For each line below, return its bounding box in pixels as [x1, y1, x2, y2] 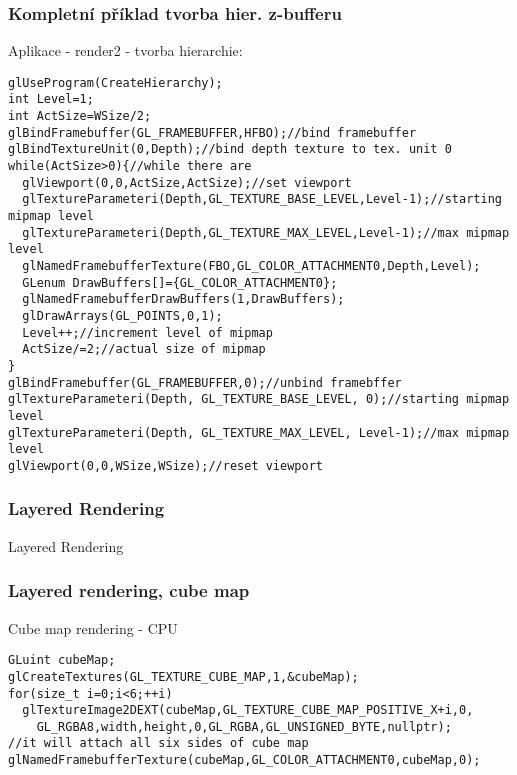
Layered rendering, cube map [8, 578, 250, 603]
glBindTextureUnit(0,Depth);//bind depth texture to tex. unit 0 [8, 142, 452, 157]
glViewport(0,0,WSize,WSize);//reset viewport [8, 458, 323, 473]
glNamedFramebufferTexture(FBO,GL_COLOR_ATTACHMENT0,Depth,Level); [22, 259, 481, 274]
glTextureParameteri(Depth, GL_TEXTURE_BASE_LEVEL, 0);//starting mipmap [8, 392, 510, 407]
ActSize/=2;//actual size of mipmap [22, 342, 266, 357]
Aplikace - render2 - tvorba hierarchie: [8, 40, 243, 61]
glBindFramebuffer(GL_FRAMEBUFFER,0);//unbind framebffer [8, 375, 402, 390]
